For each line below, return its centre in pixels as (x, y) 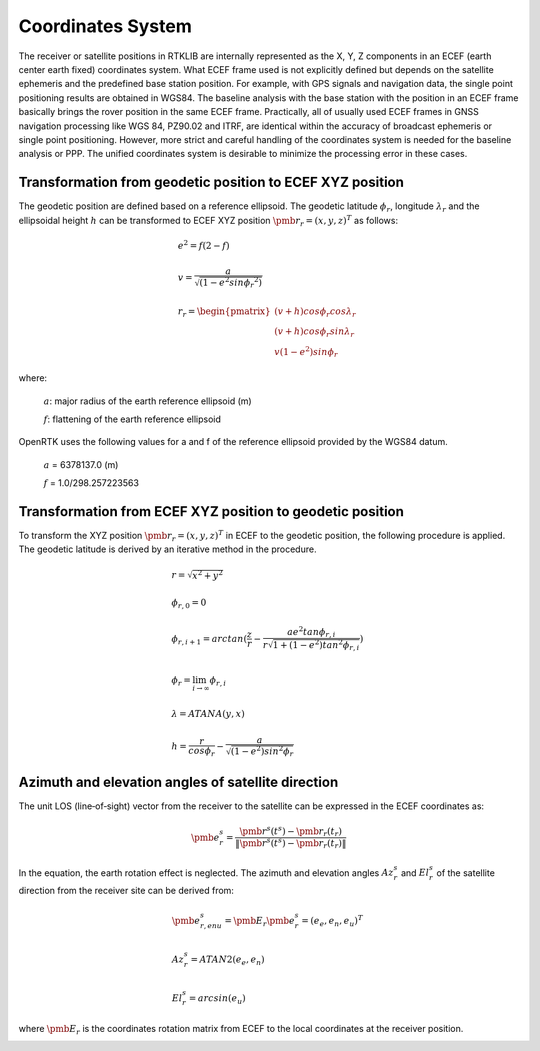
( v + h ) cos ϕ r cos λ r (315, 313)
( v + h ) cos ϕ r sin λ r (314, 332)
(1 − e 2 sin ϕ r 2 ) (231, 282)
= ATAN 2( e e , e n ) (227, 960)
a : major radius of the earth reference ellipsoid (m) (147, 401)
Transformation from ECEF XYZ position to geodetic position (211, 511)
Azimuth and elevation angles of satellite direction (178, 781)
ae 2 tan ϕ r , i (311, 632)
